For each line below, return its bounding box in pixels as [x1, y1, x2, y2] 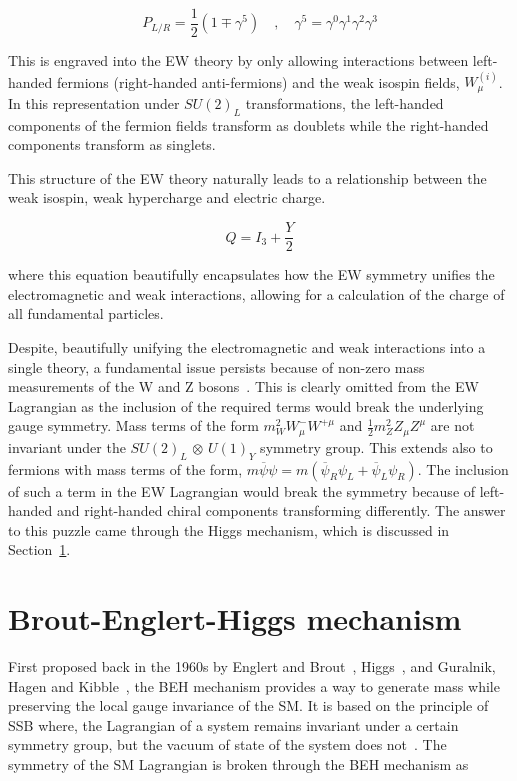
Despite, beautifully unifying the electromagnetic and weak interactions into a [8, 336, 486, 357]
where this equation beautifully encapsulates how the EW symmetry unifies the [8, 264, 495, 285]
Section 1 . [8, 539, 71, 560]
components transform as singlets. [8, 134, 216, 155]
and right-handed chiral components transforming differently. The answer [57, 500, 506, 521]
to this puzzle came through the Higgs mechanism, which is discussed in [8, 519, 450, 540]
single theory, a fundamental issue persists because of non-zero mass [8, 356, 425, 377]
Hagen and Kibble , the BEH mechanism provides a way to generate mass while [8, 675, 500, 696]
